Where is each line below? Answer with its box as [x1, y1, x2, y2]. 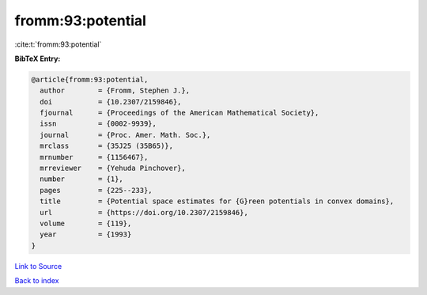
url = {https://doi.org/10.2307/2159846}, [40, 208, 248, 217]
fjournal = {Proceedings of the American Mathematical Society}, [40, 108, 319, 118]
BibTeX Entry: [14, 54, 61, 63]
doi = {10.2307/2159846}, [40, 97, 182, 106]
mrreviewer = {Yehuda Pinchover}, [40, 164, 186, 173]
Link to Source [14, 261, 62, 270]
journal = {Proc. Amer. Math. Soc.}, [40, 130, 211, 139]
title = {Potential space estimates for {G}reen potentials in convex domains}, [40, 197, 395, 206]
